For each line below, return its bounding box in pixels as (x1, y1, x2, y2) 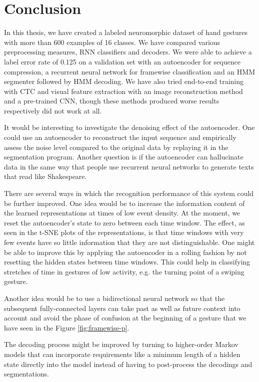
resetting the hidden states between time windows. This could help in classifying (4, 256, 250, 267)
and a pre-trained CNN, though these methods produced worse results (4, 95, 219, 106)
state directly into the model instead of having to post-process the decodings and (4, 358, 252, 369)
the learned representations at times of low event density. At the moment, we (4, 207, 240, 218)
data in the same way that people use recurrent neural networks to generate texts (4, 161, 254, 171)
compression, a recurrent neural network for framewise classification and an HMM (4, 66, 255, 76)
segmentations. (4, 368, 49, 379)
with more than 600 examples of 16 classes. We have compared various (4, 36, 220, 47)
